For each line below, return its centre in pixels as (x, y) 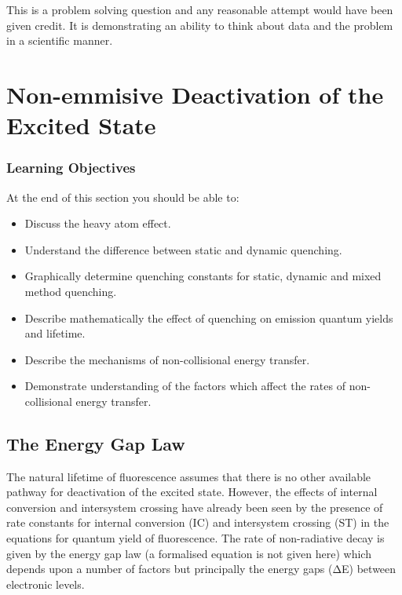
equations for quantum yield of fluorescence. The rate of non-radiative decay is (196, 538)
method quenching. (71, 291)
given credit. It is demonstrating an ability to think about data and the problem (200, 25)
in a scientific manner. (60, 40)
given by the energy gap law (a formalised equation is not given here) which (189, 553)
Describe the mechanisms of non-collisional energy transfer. (167, 359)
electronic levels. (46, 584)
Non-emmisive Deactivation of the (195, 94)
